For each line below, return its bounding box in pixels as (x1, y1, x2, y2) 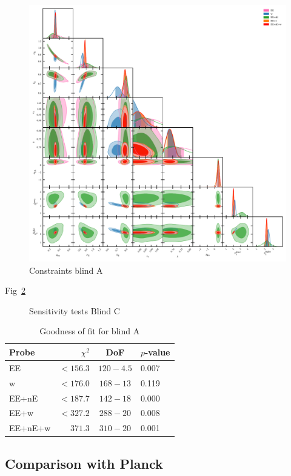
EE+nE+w (9, 421, 51, 434)
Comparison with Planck (5, 454, 163, 472)
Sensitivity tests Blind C (29, 304, 120, 317)
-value (144, 345, 170, 358)
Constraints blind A (29, 263, 103, 276)
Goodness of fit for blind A (39, 325, 140, 337)
